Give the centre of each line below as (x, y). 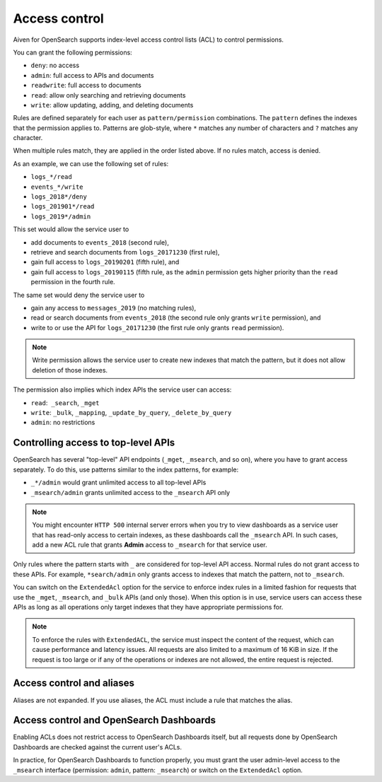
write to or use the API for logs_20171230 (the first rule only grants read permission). (157, 327)
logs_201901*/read (63, 206)
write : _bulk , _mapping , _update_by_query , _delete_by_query (131, 413)
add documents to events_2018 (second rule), (100, 242)
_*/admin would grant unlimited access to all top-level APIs (118, 483)
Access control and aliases (74, 683)
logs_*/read (51, 177)
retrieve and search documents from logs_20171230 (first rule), (125, 252)
